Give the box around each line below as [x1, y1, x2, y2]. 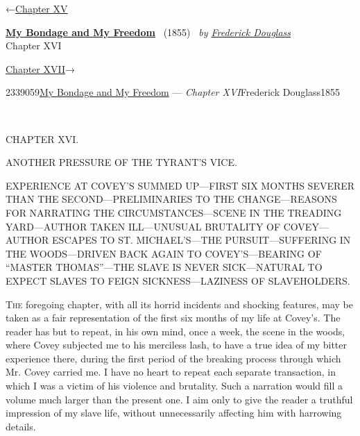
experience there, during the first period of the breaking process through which [6, 351, 341, 365]
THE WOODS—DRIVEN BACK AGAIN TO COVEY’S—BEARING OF [6, 246, 322, 260]
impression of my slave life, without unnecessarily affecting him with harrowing [6, 405, 342, 420]
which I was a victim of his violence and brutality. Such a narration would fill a [6, 378, 343, 393]
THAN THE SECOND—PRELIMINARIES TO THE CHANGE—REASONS [6, 192, 337, 206]
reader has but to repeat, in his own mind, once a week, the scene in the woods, [6, 324, 345, 338]
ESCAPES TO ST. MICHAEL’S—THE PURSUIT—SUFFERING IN [52, 233, 351, 247]
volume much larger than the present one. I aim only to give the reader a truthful [6, 392, 353, 406]
